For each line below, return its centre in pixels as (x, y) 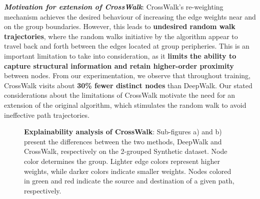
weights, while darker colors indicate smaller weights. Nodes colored (128, 171)
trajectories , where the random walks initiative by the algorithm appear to (121, 36)
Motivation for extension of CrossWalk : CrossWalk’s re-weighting (114, 7)
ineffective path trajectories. (47, 115)
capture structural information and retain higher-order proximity (119, 65)
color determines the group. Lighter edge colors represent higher (122, 161)
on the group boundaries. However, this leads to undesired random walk (120, 26)
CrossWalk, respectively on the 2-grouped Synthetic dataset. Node (126, 151)
